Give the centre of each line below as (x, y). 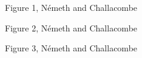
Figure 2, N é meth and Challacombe (71, 27)
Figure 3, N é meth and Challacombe (71, 48)
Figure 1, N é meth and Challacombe (71, 7)
